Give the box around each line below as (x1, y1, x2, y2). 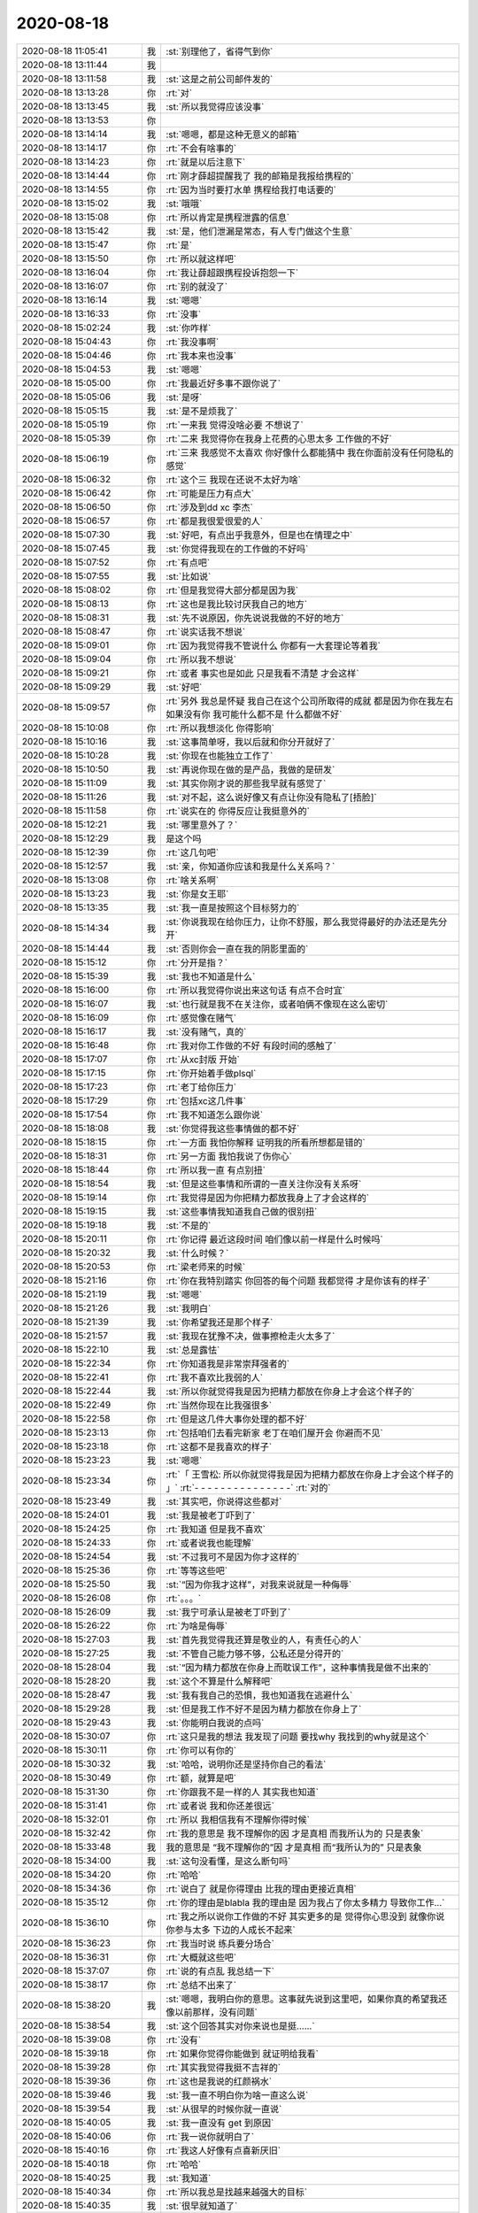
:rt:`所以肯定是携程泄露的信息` (166, 211, 290, 223)
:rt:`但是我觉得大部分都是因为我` (166, 584, 299, 597)
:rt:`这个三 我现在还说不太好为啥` (166, 474, 301, 486)
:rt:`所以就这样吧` (166, 252, 237, 265)
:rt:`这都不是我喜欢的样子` (166, 1440, 273, 1453)
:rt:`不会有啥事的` (166, 142, 237, 154)
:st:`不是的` (166, 1219, 212, 1231)
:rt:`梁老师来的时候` (166, 1261, 246, 1273)
